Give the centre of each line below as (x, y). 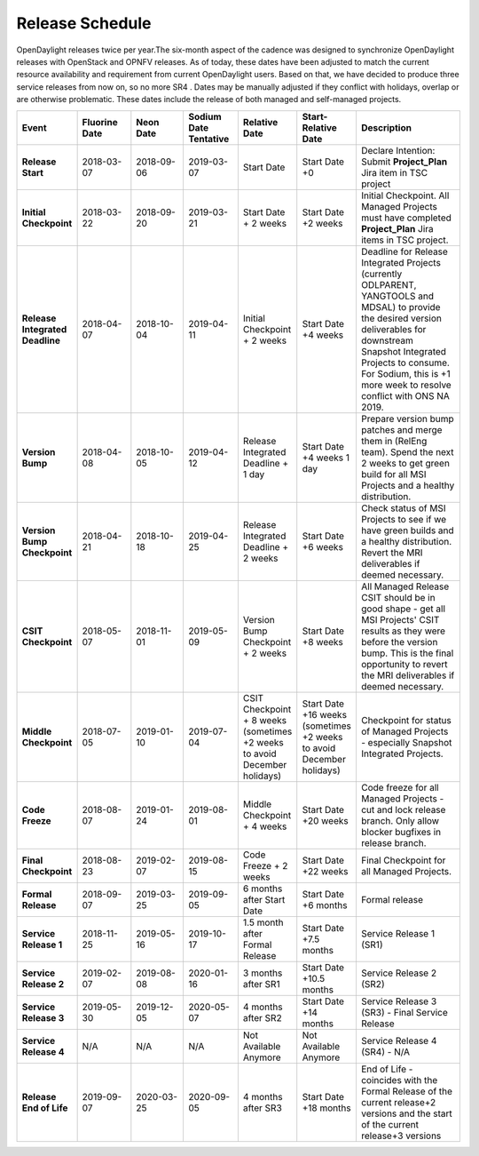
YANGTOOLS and (397, 296)
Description (386, 127)
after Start (264, 899)
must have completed (406, 218)
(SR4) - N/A (385, 1051)
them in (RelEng (394, 441)
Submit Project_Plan (404, 162)
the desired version (401, 318)
